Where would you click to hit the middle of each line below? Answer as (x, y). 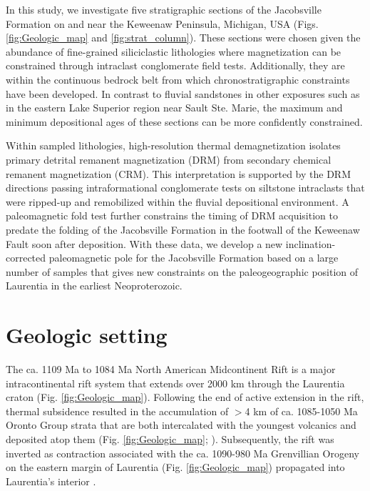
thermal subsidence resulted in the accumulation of (117, 411)
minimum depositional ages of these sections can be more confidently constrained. (184, 121)
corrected (26, 258)
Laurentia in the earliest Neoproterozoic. (94, 286)
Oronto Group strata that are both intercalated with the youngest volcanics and (181, 425)
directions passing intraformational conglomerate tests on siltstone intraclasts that (185, 188)
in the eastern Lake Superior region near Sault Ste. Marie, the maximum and (174, 108)
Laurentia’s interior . (51, 481)
